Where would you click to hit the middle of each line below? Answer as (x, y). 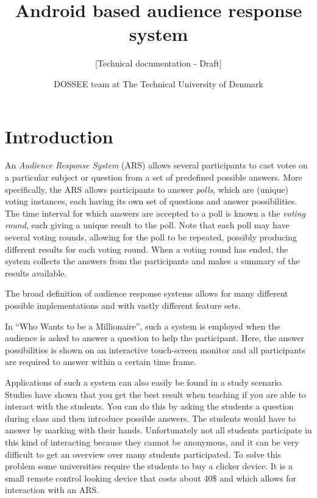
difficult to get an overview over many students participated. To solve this (143, 454)
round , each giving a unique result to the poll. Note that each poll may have (147, 225)
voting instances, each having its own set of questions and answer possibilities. (151, 201)
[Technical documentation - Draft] (158, 63)
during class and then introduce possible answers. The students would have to (151, 418)
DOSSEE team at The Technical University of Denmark (158, 83)
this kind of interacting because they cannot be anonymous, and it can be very (152, 442)
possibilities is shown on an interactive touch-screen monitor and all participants (155, 349)
